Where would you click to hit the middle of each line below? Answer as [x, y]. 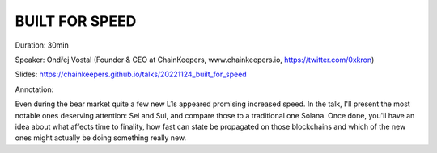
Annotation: [34, 89]
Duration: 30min [42, 45]
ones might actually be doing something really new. [100, 138]
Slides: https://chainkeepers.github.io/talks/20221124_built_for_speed [131, 74]
